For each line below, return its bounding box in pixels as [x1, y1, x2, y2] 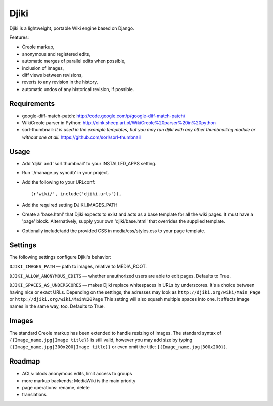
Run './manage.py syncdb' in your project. [22, 170, 109, 176]
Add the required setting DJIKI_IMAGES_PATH [22, 202, 118, 208]
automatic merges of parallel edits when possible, [22, 58, 126, 64]
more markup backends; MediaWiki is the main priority [22, 377, 136, 384]
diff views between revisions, [22, 72, 83, 78]
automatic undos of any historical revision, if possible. [22, 86, 134, 92]
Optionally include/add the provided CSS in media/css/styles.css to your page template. [22, 228, 206, 234]
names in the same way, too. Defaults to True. [9, 303, 105, 309]
